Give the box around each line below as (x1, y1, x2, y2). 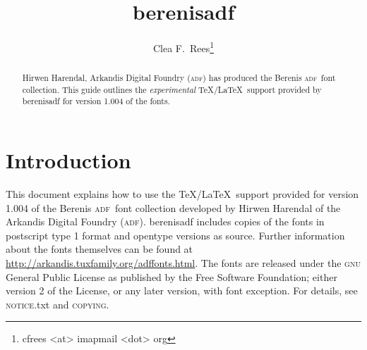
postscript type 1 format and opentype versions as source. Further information (6, 227, 345, 242)
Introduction (6, 146, 131, 175)
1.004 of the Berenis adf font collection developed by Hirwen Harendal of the (6, 200, 341, 215)
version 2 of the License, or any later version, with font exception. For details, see (6, 283, 358, 298)
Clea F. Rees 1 (152, 39, 214, 55)
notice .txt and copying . (6, 296, 109, 311)
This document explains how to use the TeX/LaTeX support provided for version (6, 187, 359, 201)
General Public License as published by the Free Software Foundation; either (6, 269, 337, 284)
